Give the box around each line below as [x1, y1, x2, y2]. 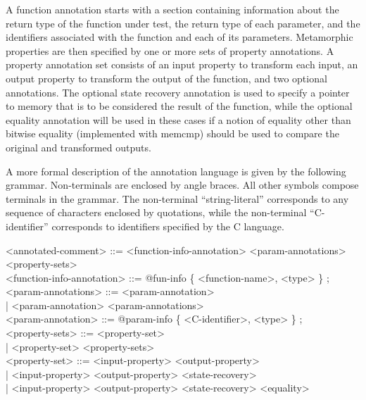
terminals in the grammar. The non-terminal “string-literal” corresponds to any [6, 191, 349, 206]
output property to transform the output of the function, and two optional [6, 70, 327, 85]
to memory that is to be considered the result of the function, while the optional [6, 99, 353, 113]
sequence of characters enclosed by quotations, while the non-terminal [6, 205, 307, 220]
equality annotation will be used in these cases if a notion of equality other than [6, 112, 351, 127]
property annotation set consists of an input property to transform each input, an [6, 57, 358, 72]
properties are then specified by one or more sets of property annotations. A [6, 43, 334, 58]
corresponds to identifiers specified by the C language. [51, 218, 284, 233]
